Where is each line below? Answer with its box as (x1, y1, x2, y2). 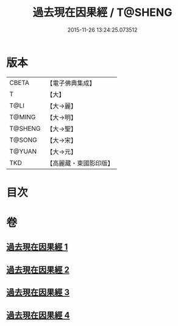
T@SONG (9, 136, 38, 144)
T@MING (9, 112, 36, 121)
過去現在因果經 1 (6, 242, 68, 252)
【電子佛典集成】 (46, 79, 96, 87)
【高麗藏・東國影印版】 (46, 159, 114, 167)
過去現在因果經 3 (6, 288, 70, 298)
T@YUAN (9, 147, 37, 156)
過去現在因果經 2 (6, 264, 70, 275)
